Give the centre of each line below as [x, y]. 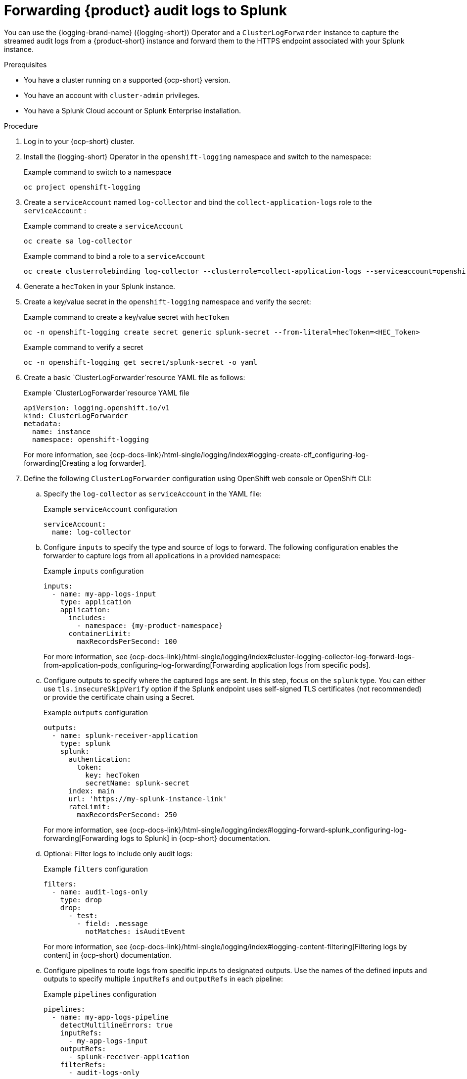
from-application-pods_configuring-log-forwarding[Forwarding [147, 665]
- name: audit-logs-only [100, 892]
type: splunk [85, 743]
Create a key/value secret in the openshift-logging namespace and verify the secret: [167, 301]
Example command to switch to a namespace [98, 172]
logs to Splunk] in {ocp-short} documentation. [195, 838]
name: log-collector [92, 532]
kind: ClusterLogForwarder [76, 416]
